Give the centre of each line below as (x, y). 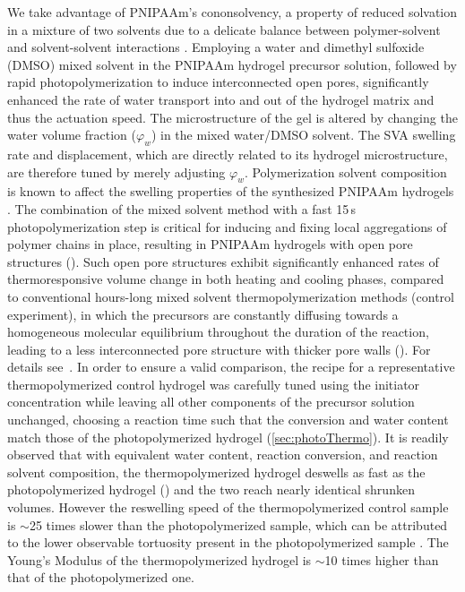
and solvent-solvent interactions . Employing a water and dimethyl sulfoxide (216, 47)
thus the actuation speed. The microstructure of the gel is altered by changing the (232, 117)
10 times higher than (382, 559)
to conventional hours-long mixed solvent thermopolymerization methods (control (231, 296)
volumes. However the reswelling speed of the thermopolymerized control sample (228, 507)
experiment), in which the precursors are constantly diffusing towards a (203, 314)
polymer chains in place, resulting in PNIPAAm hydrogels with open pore (210, 244)
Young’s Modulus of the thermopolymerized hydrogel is (159, 559)
